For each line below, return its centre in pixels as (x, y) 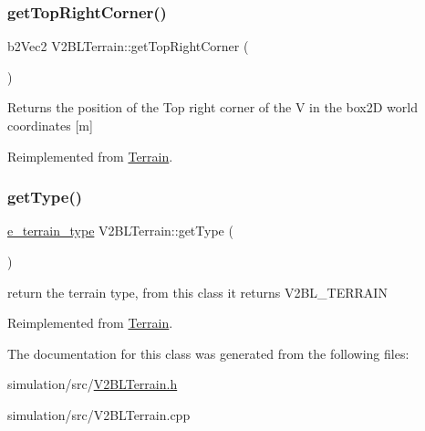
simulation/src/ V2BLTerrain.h (93, 384)
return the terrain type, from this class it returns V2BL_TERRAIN (197, 292)
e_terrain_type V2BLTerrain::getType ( (120, 231)
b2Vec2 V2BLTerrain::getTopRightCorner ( (128, 46)
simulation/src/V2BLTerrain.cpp (99, 414)
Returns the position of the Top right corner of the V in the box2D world (212, 107)
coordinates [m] (50, 125)
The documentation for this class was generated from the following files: (208, 353)
